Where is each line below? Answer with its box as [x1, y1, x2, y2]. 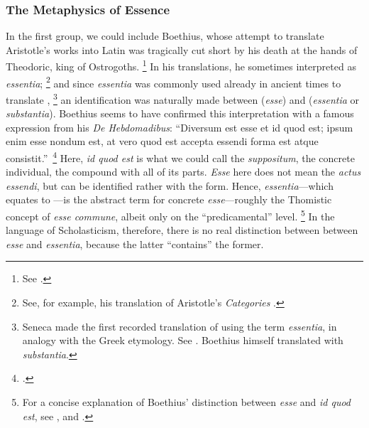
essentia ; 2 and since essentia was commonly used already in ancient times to [6, 73, 341, 90]
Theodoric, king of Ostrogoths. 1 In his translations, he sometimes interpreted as [6, 57, 356, 74]
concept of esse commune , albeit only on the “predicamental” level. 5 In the [6, 206, 335, 223]
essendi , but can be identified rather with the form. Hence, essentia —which [6, 178, 334, 193]
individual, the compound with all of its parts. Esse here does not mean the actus [6, 164, 361, 179]
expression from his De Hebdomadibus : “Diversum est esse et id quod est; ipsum [6, 119, 353, 134]
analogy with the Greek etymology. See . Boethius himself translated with [22, 333, 343, 348]
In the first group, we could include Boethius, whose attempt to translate [6, 28, 324, 43]
